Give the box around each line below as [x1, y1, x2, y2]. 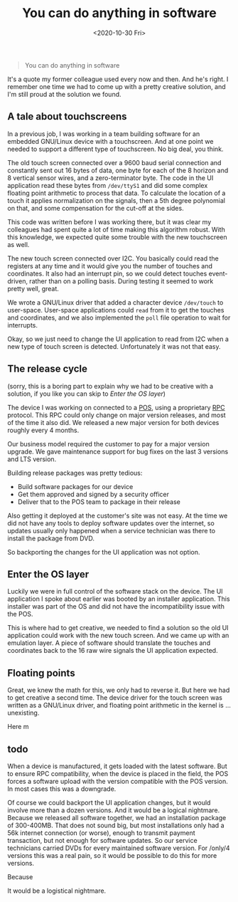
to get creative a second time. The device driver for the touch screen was [7, 693, 222, 702]
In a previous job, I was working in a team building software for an [7, 130, 200, 138]
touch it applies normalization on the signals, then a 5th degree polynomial [7, 196, 226, 204]
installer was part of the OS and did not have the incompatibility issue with [7, 602, 225, 611]
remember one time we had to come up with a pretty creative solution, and [7, 82, 226, 90]
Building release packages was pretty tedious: [7, 468, 143, 477]
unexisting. [7, 708, 40, 717]
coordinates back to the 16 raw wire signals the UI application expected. [7, 646, 218, 655]
